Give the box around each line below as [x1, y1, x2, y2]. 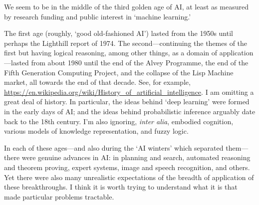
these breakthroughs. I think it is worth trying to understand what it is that [4, 182, 238, 192]
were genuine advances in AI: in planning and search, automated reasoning [21, 152, 251, 163]
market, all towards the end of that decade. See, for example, [4, 77, 191, 87]
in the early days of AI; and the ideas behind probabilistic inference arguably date [4, 106, 256, 116]
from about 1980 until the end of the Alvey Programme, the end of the [31, 57, 249, 67]
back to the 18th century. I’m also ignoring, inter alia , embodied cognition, [4, 116, 234, 126]
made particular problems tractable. [4, 191, 114, 202]
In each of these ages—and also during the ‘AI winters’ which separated [4, 142, 224, 153]
